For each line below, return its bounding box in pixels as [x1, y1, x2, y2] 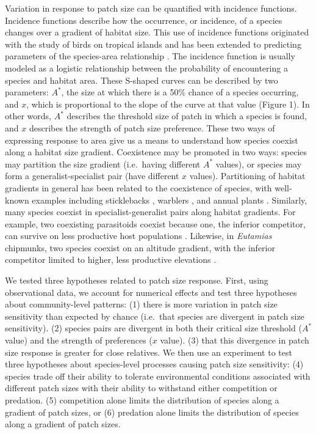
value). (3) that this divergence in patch [160, 334, 309, 347]
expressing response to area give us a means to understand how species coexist [5, 133, 298, 146]
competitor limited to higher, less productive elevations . [5, 253, 217, 266]
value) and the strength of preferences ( [5, 334, 153, 347]
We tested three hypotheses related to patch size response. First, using [5, 274, 268, 287]
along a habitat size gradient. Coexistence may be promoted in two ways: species [5, 145, 307, 158]
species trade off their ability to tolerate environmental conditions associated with [5, 369, 311, 382]
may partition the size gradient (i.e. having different [5, 157, 201, 170]
